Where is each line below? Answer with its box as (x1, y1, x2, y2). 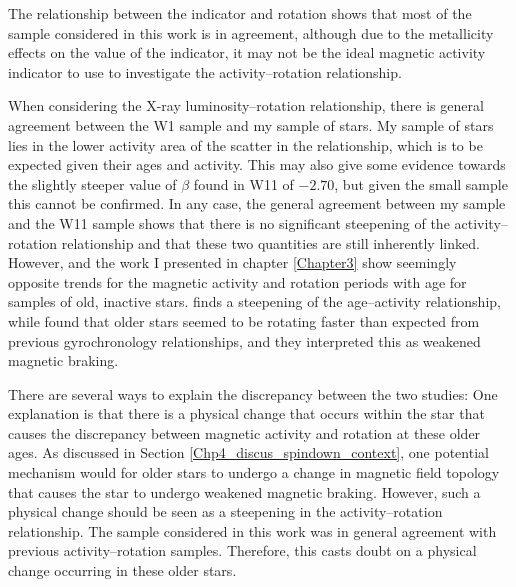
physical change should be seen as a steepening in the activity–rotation (8, 501, 443, 522)
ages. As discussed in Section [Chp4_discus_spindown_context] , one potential (8, 442, 489, 463)
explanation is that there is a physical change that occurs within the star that (8, 403, 485, 424)
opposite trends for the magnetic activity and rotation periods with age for (8, 271, 467, 292)
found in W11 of (193, 173, 294, 194)
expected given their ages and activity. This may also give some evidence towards (8, 154, 506, 175)
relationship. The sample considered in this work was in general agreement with (8, 520, 497, 541)
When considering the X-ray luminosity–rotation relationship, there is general (8, 95, 484, 116)
